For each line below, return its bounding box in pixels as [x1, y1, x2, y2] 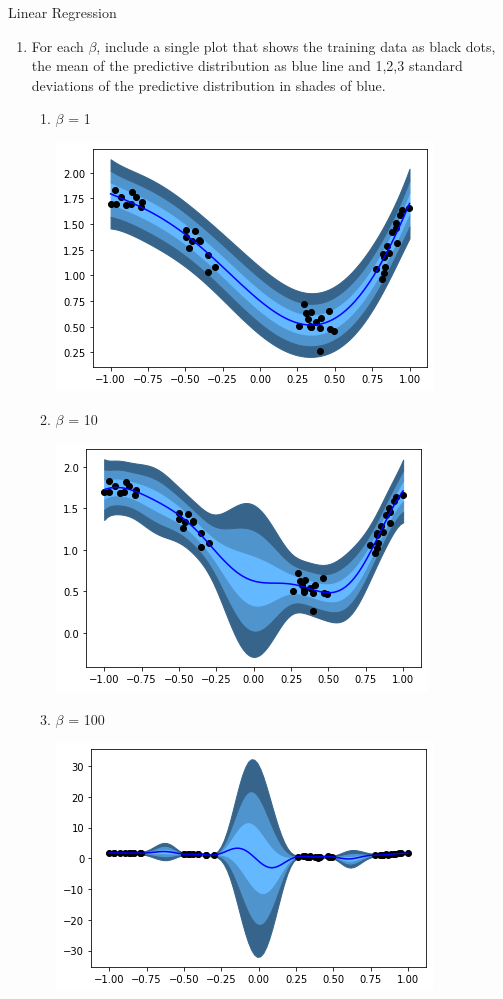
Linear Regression [8, 2, 117, 22]
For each [31, 35, 84, 56]
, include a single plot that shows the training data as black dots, [96, 35, 496, 56]
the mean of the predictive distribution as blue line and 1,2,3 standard [31, 55, 463, 76]
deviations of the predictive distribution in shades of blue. [31, 74, 386, 95]
